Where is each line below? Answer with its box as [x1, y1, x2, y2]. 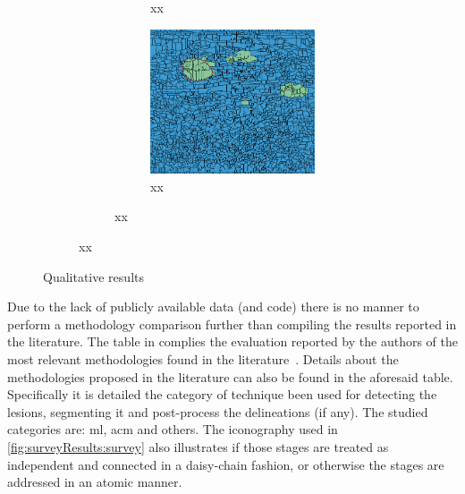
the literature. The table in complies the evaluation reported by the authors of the [7, 332, 458, 351]
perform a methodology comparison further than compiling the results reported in [7, 314, 457, 333]
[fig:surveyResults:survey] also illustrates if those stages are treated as [7, 437, 389, 456]
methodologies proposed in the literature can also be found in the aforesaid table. [7, 367, 453, 386]
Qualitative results [43, 267, 144, 285]
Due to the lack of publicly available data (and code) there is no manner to [7, 297, 419, 316]
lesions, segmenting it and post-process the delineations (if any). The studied [7, 402, 428, 421]
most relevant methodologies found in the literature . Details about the [7, 349, 399, 368]
